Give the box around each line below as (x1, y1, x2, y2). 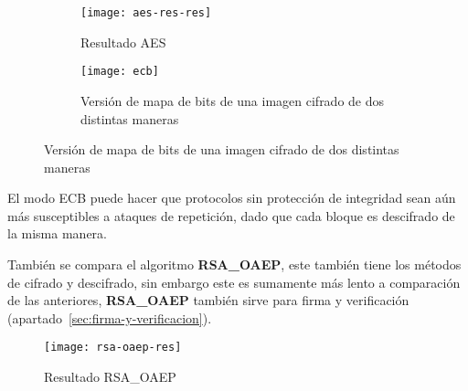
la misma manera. (7, 224, 107, 243)
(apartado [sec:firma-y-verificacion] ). (7, 308, 212, 327)
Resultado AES (80, 32, 166, 51)
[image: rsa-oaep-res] (44, 341, 182, 354)
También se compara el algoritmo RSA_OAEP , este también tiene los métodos (7, 255, 462, 274)
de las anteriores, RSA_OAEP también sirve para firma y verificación (7, 291, 409, 310)
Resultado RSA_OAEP (44, 367, 176, 386)
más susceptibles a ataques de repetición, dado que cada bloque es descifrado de (7, 206, 455, 225)
